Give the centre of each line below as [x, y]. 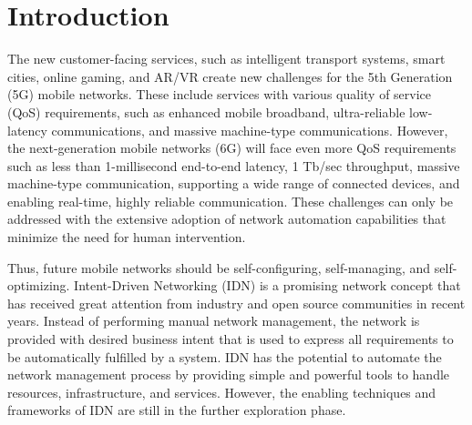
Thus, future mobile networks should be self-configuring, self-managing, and [219, 267]
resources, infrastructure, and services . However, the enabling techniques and [222, 392]
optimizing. [39, 285]
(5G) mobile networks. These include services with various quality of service [220, 94]
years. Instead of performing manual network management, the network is [214, 321]
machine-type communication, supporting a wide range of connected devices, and [234, 183]
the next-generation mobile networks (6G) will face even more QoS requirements [232, 148]
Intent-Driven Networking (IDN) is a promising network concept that [267, 285]
